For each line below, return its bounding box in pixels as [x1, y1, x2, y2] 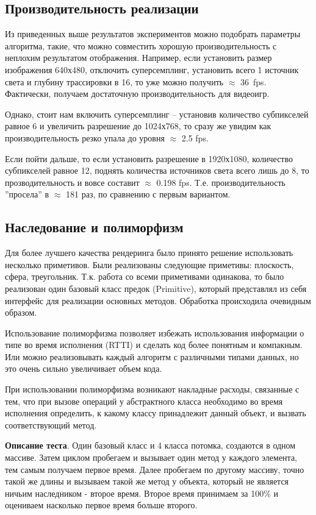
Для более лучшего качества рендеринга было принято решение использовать [5, 246, 293, 259]
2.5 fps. [181, 131, 209, 144]
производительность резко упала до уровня [5, 131, 165, 144]
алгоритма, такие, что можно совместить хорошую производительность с [5, 39, 277, 52]
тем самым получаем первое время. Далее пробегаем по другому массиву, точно [5, 463, 304, 475]
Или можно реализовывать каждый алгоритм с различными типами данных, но [5, 350, 299, 363]
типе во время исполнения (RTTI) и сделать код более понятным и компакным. [5, 338, 303, 351]
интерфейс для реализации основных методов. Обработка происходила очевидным [5, 294, 311, 307]
